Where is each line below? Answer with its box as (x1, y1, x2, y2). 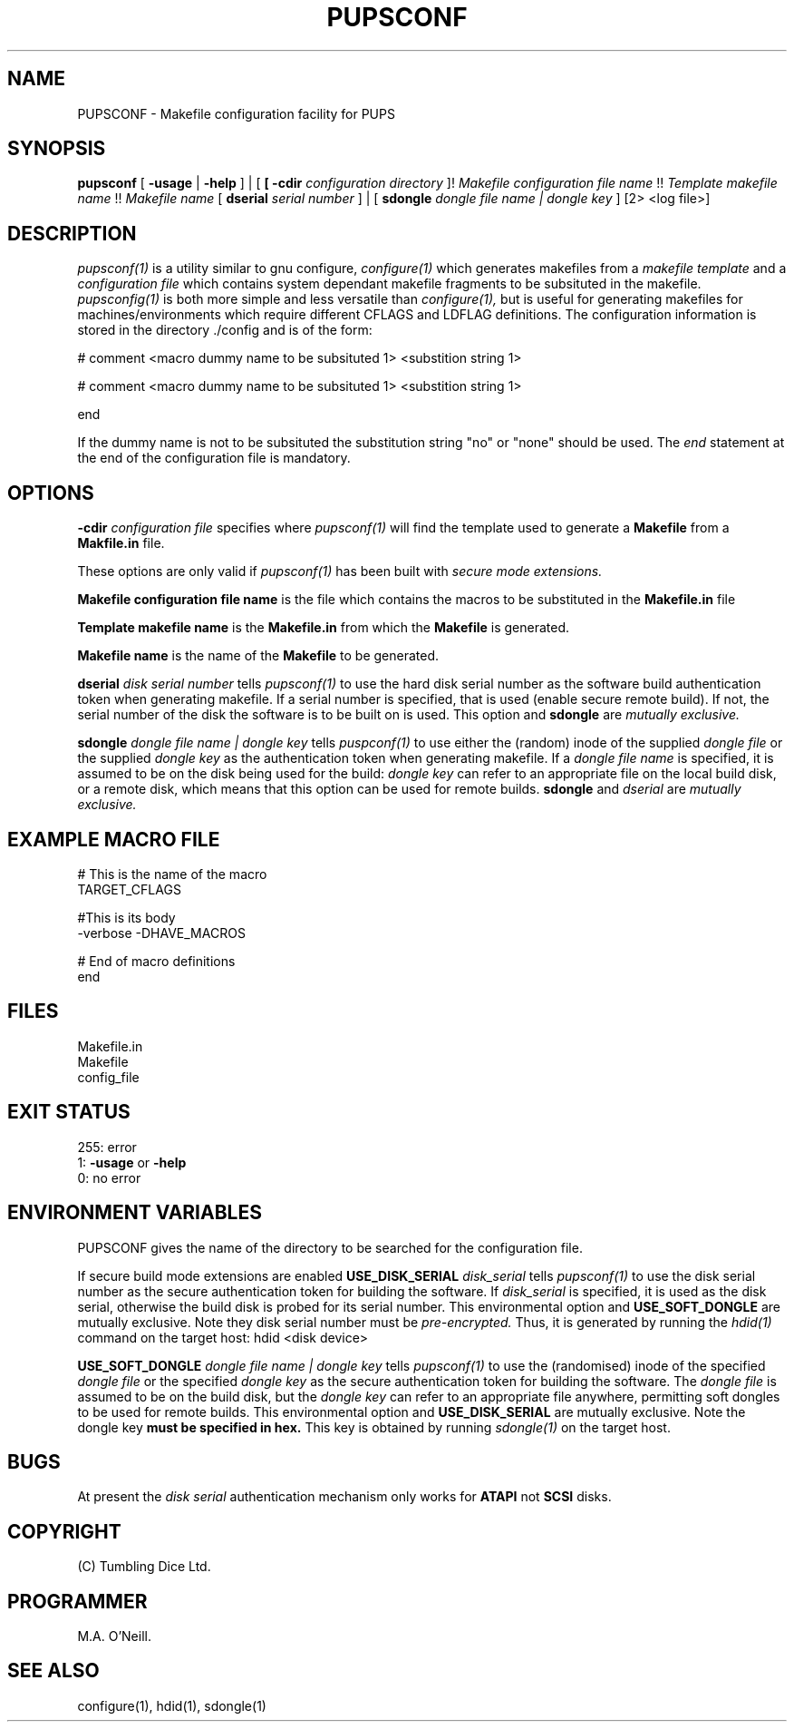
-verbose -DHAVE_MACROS (77, 924, 246, 941)
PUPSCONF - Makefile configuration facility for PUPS (77, 105, 395, 122)
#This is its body (77, 909, 176, 925)
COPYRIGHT (7, 1519, 121, 1543)
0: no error (77, 1169, 141, 1186)
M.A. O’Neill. (77, 1628, 151, 1645)
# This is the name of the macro (77, 865, 267, 882)
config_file (77, 1069, 140, 1085)
